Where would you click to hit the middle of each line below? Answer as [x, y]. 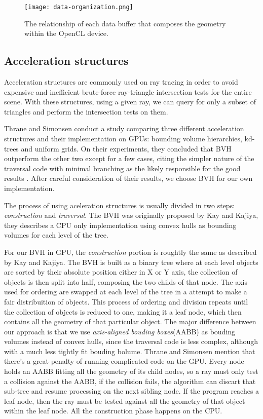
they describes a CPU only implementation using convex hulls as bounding [120, 225]
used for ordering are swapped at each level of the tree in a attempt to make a [126, 292]
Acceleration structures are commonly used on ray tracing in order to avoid [121, 82]
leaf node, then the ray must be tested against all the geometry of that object [125, 401]
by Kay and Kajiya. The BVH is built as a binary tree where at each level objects [131, 262]
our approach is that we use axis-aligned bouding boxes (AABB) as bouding [120, 331]
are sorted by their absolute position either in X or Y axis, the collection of [121, 272]
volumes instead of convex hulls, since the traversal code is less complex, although [131, 341]
